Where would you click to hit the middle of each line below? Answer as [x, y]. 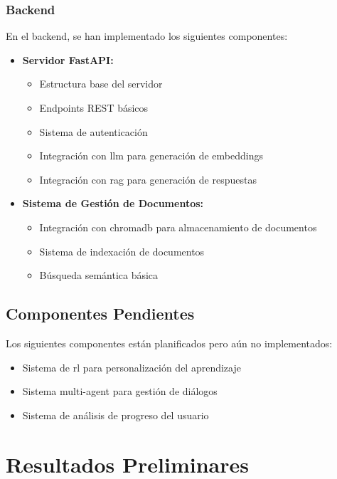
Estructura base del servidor [101, 84]
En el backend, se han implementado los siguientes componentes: [147, 36]
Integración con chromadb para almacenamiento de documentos [178, 227]
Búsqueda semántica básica [99, 275]
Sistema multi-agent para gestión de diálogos [120, 391]
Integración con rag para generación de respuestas [148, 179]
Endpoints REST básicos [94, 107]
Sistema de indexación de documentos [122, 251]
